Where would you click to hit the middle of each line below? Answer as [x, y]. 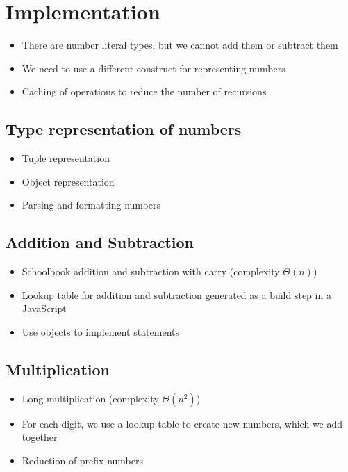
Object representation [68, 181]
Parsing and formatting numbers [91, 205]
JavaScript [44, 308]
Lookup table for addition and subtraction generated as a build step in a [176, 294]
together [40, 437]
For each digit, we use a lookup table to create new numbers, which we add [182, 423]
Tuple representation [66, 158]
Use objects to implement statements [100, 331]
